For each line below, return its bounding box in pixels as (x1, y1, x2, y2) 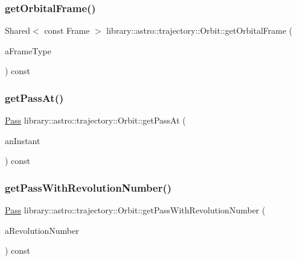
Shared (5, 24, 31, 37)
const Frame (44, 24, 90, 37)
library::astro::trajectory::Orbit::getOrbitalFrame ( (106, 24, 293, 37)
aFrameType (5, 44, 51, 57)
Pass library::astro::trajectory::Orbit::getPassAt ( (5, 114, 186, 127)
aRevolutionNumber (5, 224, 79, 236)
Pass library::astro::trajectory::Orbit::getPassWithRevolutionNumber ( (5, 204, 266, 216)
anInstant (5, 134, 40, 146)
